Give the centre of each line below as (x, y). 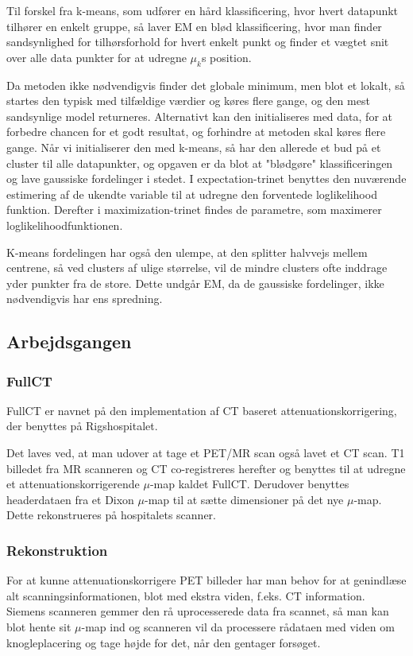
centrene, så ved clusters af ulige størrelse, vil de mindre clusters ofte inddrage (197, 268)
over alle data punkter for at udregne (96, 57)
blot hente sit (39, 627)
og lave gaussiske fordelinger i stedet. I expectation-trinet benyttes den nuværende (206, 179)
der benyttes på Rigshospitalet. (82, 426)
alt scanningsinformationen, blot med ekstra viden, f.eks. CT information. (186, 595)
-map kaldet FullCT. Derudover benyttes (249, 484)
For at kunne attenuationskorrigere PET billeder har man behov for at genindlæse (206, 580)
